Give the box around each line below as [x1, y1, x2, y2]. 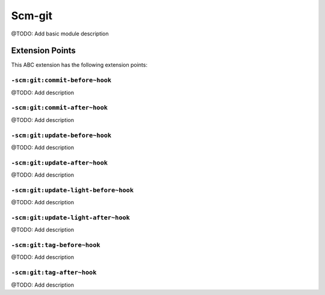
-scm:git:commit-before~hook [11, 76, 111, 84]
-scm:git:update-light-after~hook [11, 213, 131, 222]
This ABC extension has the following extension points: [11, 61, 147, 68]
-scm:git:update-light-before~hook [11, 186, 134, 194]
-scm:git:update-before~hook [11, 131, 111, 139]
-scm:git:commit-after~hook [11, 104, 108, 112]
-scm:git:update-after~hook [11, 159, 108, 166]
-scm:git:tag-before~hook [11, 241, 101, 249]
